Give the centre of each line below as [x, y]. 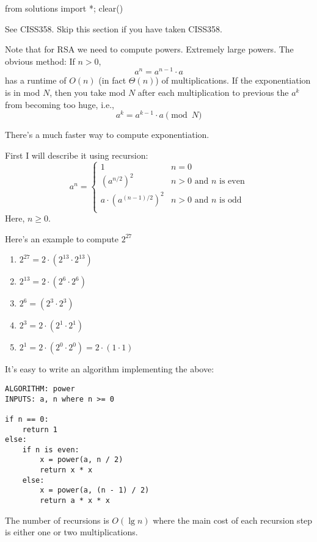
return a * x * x [75, 501]
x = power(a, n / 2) [82, 460]
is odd [231, 200]
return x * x [66, 470]
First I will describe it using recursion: [77, 155]
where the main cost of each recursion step [233, 520]
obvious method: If [40, 61]
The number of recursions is [57, 520]
